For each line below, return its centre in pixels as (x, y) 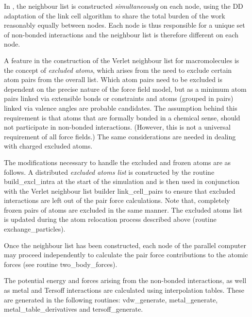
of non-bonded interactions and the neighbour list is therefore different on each (121, 34)
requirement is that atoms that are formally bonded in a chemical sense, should (122, 117)
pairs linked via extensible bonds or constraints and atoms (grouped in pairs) (119, 98)
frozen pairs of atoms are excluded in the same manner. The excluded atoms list (123, 209)
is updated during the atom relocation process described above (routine (110, 219)
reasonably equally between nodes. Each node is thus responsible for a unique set (125, 25)
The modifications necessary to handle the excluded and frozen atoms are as (118, 162)
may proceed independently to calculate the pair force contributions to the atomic (126, 255)
